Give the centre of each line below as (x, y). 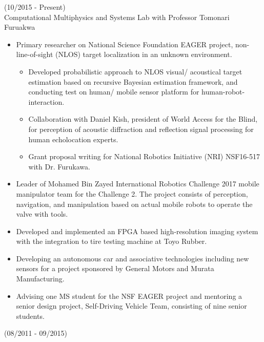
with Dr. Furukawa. (59, 166)
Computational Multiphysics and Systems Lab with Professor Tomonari (117, 17)
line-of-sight (35, 54)
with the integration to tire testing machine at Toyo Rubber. (111, 241)
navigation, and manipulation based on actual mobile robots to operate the (134, 204)
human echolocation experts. (73, 139)
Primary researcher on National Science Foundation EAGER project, (125, 44)
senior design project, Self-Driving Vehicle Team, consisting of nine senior (131, 306)
